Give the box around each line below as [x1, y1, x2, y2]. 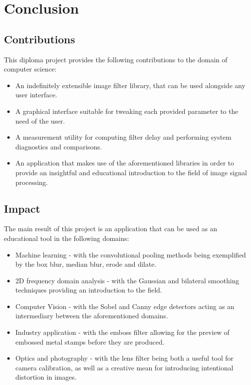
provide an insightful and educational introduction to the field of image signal [15, 167, 247, 177]
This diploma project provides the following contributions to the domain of [4, 54, 228, 64]
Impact [4, 201, 40, 216]
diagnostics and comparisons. [15, 141, 102, 151]
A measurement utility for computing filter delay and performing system [15, 132, 232, 142]
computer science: [4, 64, 57, 74]
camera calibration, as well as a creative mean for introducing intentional [15, 362, 233, 372]
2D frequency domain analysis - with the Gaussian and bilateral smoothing [15, 275, 239, 285]
